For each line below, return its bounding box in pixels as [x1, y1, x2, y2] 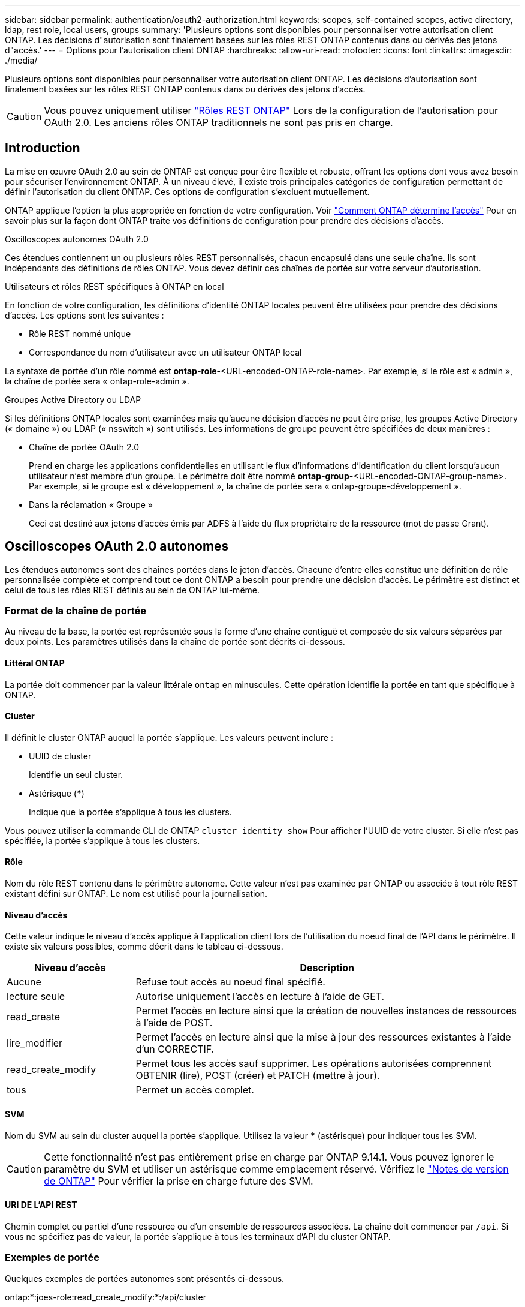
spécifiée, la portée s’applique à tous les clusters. [5, 835, 200, 846]
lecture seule [7, 990, 65, 1003]
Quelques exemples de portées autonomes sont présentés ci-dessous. [5, 1273, 285, 1284]
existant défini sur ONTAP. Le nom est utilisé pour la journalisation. [5, 888, 268, 899]
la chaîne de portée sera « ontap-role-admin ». [5, 375, 189, 386]
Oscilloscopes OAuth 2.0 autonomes [5, 539, 229, 554]
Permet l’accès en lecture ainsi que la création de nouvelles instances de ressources [135, 1005, 517, 1017]
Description [300, 962, 354, 974]
